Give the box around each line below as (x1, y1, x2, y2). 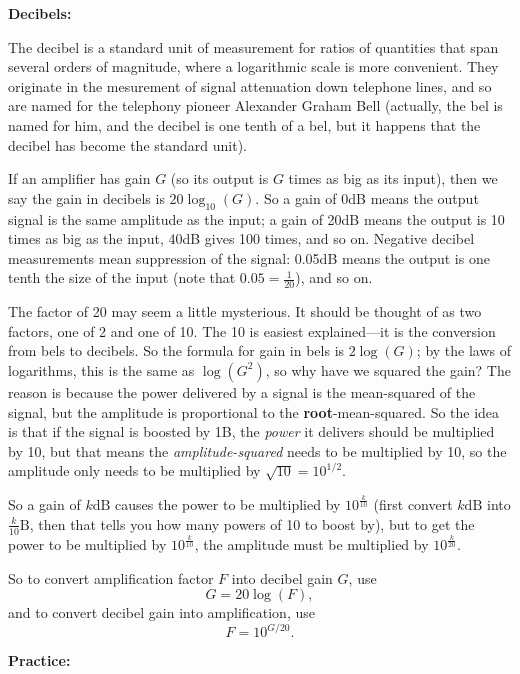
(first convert (373, 494, 453, 515)
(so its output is (170, 168, 269, 189)
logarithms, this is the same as (8, 359, 195, 380)
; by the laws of (416, 340, 512, 361)
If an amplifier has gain (8, 168, 151, 189)
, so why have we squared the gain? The (265, 359, 511, 380)
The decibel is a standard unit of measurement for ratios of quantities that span (8, 36, 499, 57)
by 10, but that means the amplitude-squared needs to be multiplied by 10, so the (8, 440, 507, 461)
